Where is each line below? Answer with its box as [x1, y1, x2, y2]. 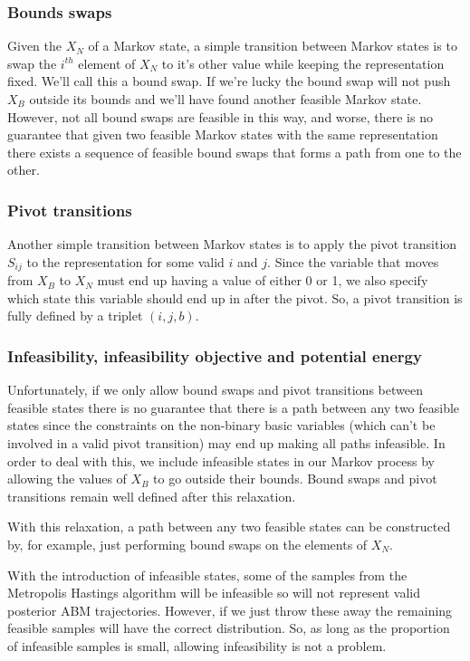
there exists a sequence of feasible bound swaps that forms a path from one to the [7, 142, 462, 161]
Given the [7, 36, 62, 55]
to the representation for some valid [26, 252, 225, 271]
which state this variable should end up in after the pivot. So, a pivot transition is [7, 288, 463, 307]
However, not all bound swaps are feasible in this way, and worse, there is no [7, 107, 433, 126]
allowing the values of [7, 469, 127, 488]
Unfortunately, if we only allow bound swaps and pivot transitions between [7, 380, 423, 399]
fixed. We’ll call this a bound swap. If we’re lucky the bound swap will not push [7, 72, 451, 91]
